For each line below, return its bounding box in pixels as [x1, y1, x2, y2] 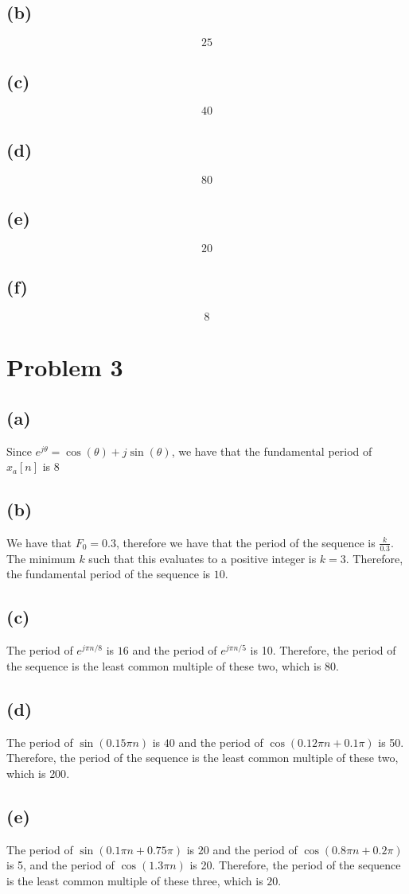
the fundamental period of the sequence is [6, 566, 211, 582]
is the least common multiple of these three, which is [6, 872, 263, 888]
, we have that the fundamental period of [171, 442, 372, 459]
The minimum [6, 550, 76, 566]
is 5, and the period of [6, 857, 115, 873]
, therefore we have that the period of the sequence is [115, 534, 376, 550]
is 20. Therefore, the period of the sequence [189, 857, 401, 873]
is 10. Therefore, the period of [250, 642, 396, 659]
